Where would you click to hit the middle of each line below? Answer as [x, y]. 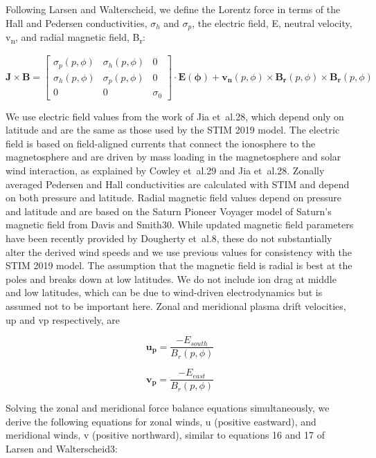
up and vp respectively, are [63, 319]
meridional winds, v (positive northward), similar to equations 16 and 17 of [165, 435]
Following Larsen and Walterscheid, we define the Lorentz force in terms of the [173, 9]
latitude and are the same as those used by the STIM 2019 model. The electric [173, 130]
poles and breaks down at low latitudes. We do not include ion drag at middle [171, 278]
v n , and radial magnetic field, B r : [75, 38]
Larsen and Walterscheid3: [62, 449]
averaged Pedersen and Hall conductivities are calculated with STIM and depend [178, 184]
